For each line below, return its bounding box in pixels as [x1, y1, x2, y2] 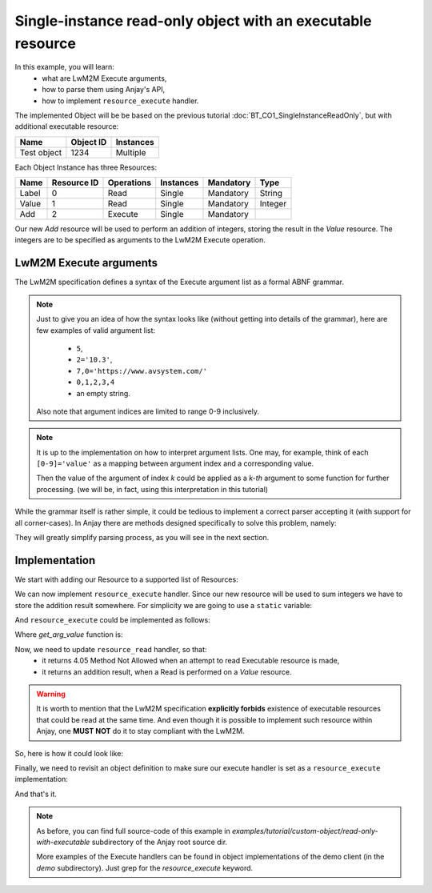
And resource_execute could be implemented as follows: [14, 615, 211, 625]
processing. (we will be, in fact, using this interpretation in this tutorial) [36, 484, 268, 494]
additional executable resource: [14, 122, 119, 131]
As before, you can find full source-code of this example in [36, 826, 231, 835]
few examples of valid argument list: [36, 325, 156, 335]
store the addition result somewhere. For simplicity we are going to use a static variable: [14, 600, 312, 610]
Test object [19, 146, 62, 158]
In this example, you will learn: [14, 62, 115, 72]
